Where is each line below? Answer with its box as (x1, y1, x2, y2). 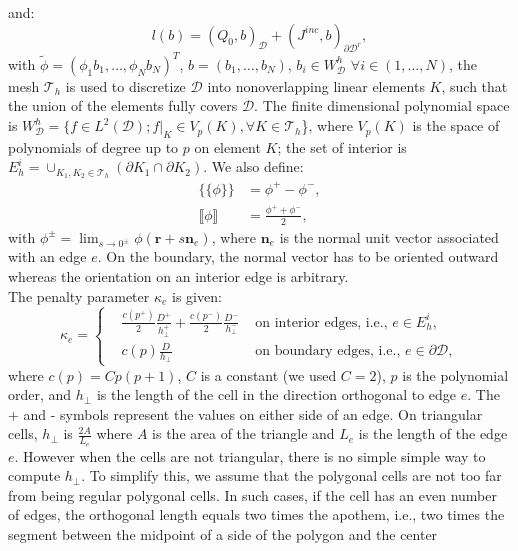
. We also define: (203, 156, 304, 177)
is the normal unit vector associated (279, 226, 499, 247)
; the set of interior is (277, 136, 407, 157)
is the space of (412, 115, 500, 136)
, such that (441, 75, 508, 96)
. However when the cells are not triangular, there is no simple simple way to (14, 445, 486, 466)
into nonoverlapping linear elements (207, 75, 425, 96)
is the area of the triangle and (152, 423, 335, 444)
